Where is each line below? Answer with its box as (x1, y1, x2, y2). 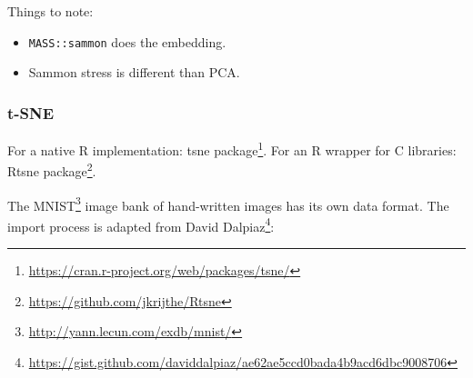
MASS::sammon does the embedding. (28, 32, 226, 51)
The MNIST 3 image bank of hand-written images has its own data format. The (7, 193, 449, 214)
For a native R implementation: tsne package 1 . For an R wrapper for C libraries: (7, 138, 457, 159)
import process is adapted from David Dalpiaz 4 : (7, 214, 275, 235)
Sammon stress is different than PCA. (28, 63, 240, 82)
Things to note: (7, 2, 94, 20)
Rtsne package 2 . (7, 159, 96, 180)
